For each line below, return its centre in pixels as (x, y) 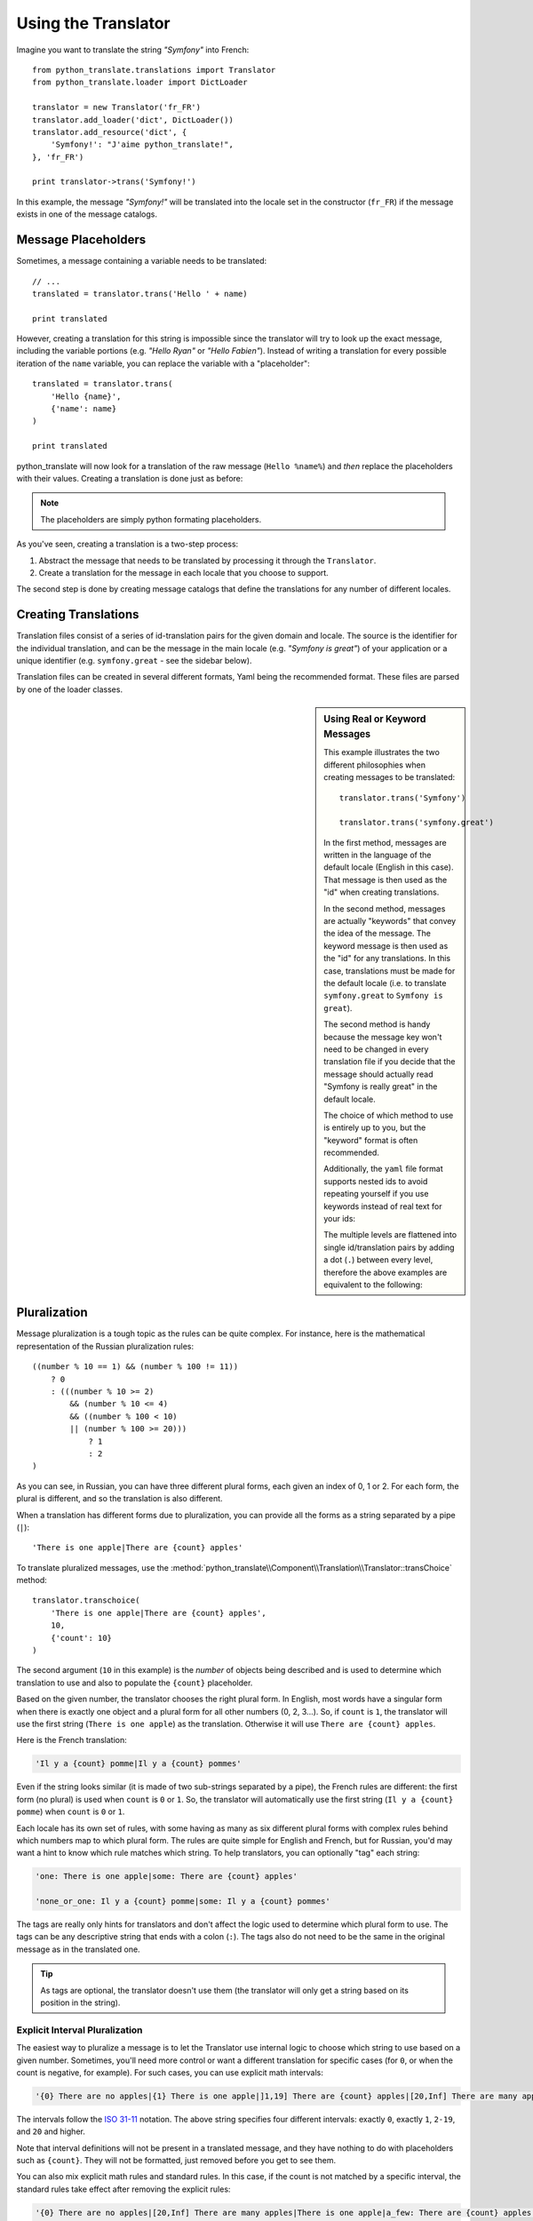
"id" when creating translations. (382, 892)
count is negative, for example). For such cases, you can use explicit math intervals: (170, 2072)
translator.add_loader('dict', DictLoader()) (133, 119)
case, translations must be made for (390, 971)
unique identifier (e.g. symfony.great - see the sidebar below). (134, 661)
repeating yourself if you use (376, 1194)
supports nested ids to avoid (376, 1181)
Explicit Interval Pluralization (80, 2030)
